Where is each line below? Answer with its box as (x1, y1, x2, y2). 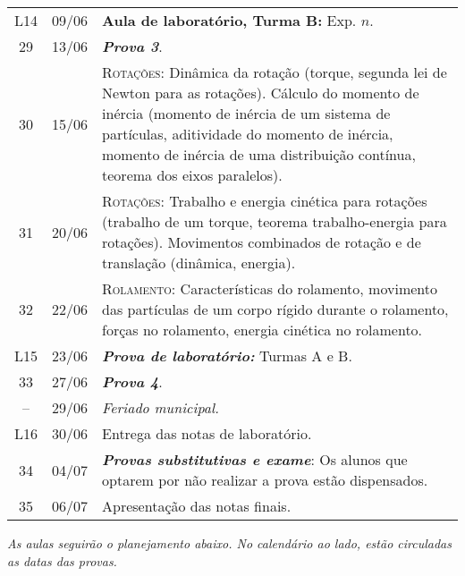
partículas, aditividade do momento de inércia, (102, 123, 393, 144)
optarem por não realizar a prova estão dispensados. (102, 470, 428, 490)
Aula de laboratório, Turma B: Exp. (102, 10, 357, 30)
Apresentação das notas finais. (102, 496, 292, 516)
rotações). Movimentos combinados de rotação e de (102, 232, 421, 252)
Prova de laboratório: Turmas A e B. (102, 345, 352, 366)
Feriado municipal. (102, 397, 219, 418)
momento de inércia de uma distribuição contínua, (102, 144, 416, 165)
